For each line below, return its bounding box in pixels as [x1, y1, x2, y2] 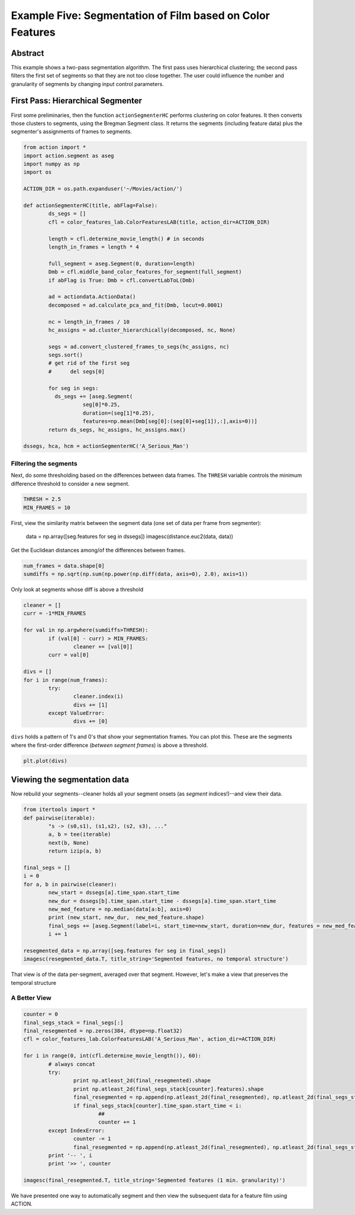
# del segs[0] [48, 368, 105, 375]
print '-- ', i [48, 1152, 93, 1159]
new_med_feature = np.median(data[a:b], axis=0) [48, 905, 192, 912]
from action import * [23, 144, 86, 151]
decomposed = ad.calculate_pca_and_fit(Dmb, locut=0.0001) [48, 301, 224, 308]
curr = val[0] [48, 651, 89, 659]
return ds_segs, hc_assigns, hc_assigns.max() [48, 426, 186, 433]
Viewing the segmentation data [11, 775, 130, 785]
